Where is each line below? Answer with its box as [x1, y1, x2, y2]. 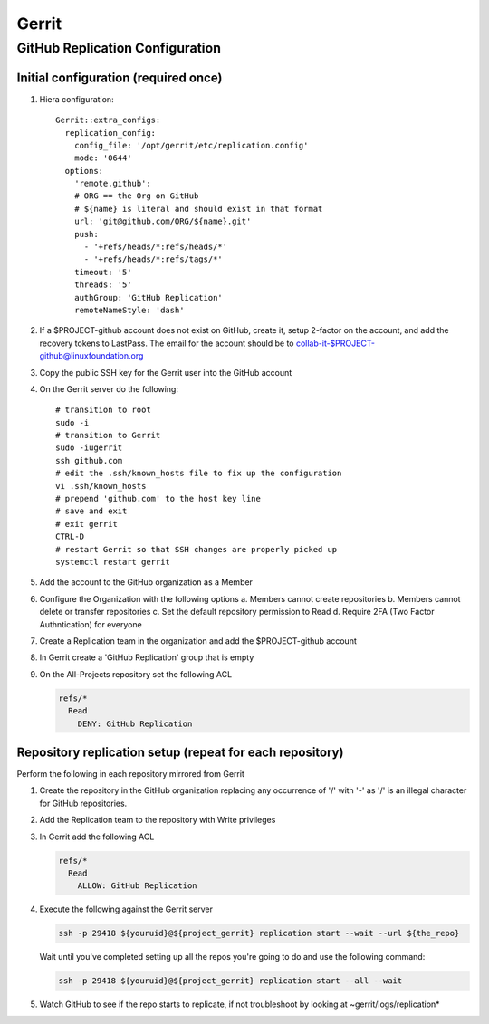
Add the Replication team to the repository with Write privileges [39, 815, 276, 826]
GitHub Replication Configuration [16, 40, 222, 56]
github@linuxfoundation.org [39, 350, 144, 361]
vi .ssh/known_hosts [55, 481, 147, 491]
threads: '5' [73, 280, 132, 290]
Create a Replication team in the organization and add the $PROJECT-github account [39, 635, 357, 646]
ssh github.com [55, 455, 123, 465]
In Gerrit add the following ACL [39, 831, 155, 842]
